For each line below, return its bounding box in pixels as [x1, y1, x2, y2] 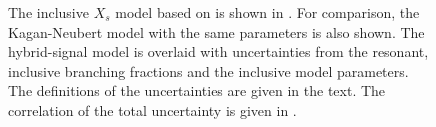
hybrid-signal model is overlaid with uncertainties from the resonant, [8, 41, 429, 62]
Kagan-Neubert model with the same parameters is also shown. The [8, 21, 425, 42]
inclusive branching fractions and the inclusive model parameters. [8, 60, 409, 81]
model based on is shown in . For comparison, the [115, 2, 420, 22]
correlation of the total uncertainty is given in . [8, 99, 297, 120]
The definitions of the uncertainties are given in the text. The [8, 80, 386, 101]
